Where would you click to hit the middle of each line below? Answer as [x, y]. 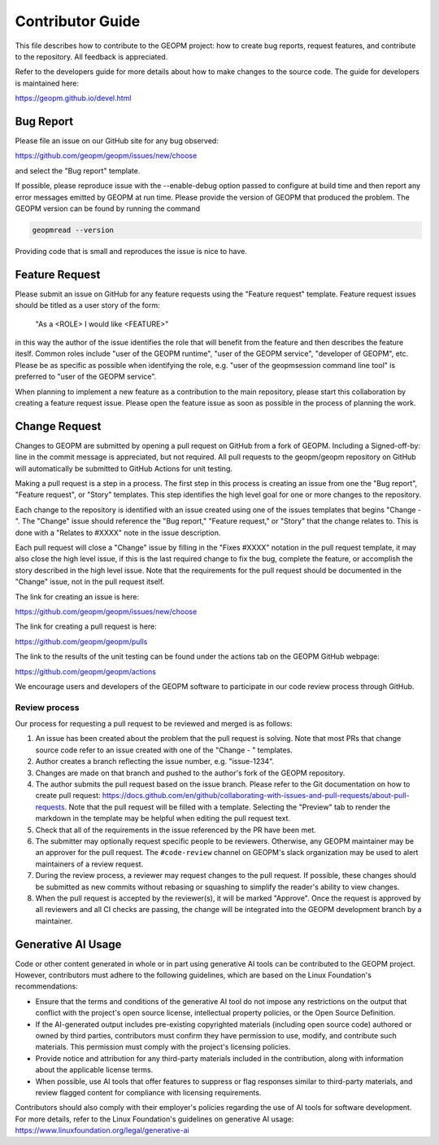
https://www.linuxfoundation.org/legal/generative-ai [102, 1130]
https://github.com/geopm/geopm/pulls [81, 641]
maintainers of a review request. [89, 864]
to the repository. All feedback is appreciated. [91, 56]
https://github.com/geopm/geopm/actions [85, 671]
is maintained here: [47, 83]
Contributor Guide [78, 21]
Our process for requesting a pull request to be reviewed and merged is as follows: [154, 724]
